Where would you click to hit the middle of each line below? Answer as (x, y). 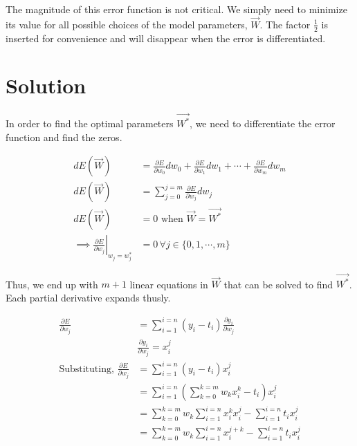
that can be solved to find (278, 284)
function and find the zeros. (64, 137)
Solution (46, 85)
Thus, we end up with (52, 284)
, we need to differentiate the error (263, 123)
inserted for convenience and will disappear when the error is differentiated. (166, 38)
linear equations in (169, 284)
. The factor (285, 24)
